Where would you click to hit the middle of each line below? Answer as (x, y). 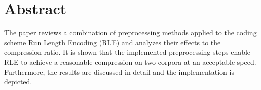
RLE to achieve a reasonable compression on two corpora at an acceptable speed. (130, 62)
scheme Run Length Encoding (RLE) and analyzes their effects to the (113, 42)
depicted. (18, 82)
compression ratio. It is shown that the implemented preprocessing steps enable (127, 52)
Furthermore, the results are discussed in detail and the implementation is (119, 72)
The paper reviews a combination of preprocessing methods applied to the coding (130, 32)
